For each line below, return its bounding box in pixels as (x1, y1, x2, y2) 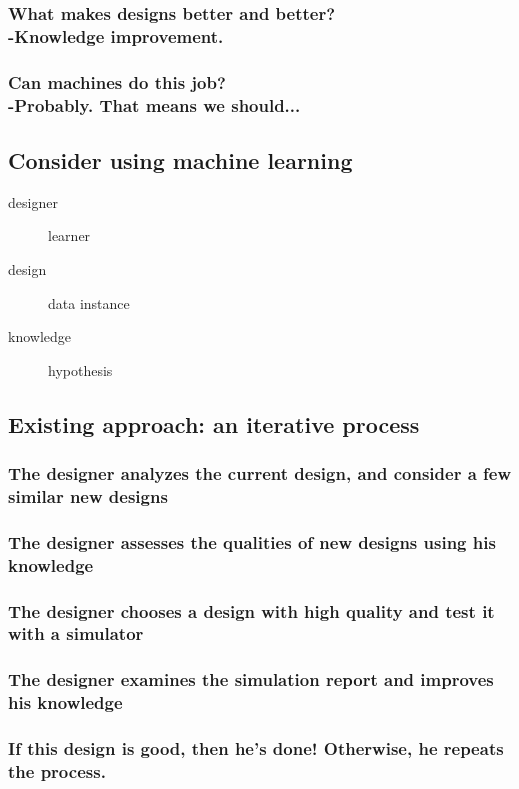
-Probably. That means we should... (8, 92, 301, 117)
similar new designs (8, 483, 168, 508)
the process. (8, 758, 106, 783)
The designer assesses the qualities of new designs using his (8, 529, 496, 554)
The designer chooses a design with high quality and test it (8, 598, 495, 623)
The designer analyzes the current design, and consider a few (8, 461, 512, 485)
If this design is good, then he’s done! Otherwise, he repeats (8, 736, 504, 761)
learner (48, 225, 91, 246)
